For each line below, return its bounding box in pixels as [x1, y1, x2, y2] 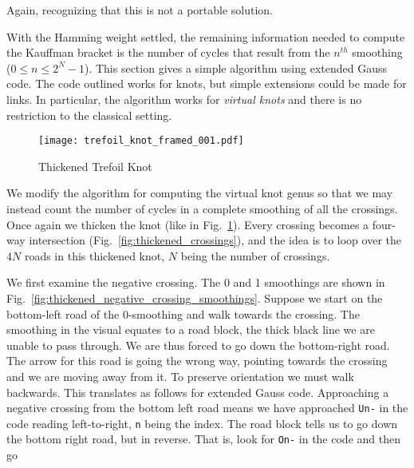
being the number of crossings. [180, 247, 330, 264]
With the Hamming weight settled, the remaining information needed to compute [6, 28, 405, 45]
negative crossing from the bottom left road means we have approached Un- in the [6, 399, 408, 416]
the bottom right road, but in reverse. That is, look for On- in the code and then [6, 430, 400, 447]
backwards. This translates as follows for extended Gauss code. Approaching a [6, 383, 389, 400]
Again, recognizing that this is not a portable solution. [6, 2, 274, 18]
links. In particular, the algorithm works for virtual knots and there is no [6, 90, 362, 107]
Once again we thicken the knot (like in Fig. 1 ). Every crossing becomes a [6, 216, 369, 232]
